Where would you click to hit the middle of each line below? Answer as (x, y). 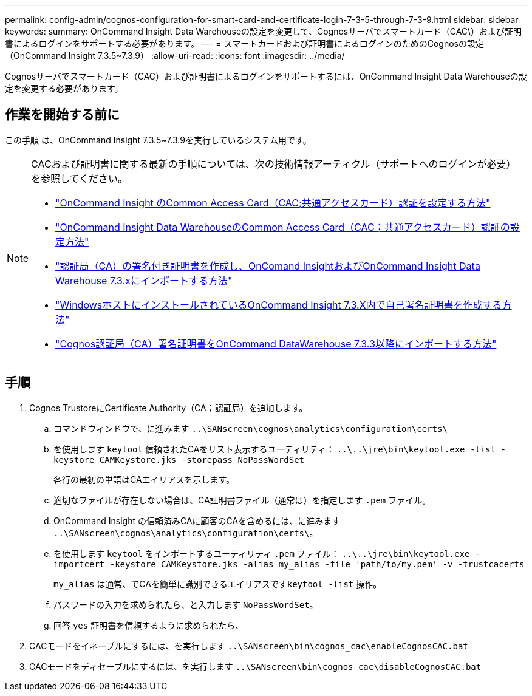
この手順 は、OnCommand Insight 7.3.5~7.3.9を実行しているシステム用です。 (158, 140)
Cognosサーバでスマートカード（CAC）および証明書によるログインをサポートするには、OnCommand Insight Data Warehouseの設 (266, 76)
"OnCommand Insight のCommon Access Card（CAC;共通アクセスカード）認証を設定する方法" (273, 203)
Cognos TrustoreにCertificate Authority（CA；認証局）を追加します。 (169, 408)
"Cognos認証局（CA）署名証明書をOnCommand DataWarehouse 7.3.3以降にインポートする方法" (276, 343)
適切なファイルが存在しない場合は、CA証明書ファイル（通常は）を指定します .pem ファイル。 (242, 500)
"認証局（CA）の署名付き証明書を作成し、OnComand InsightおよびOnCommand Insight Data (268, 266)
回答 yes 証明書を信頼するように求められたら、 (149, 625)
